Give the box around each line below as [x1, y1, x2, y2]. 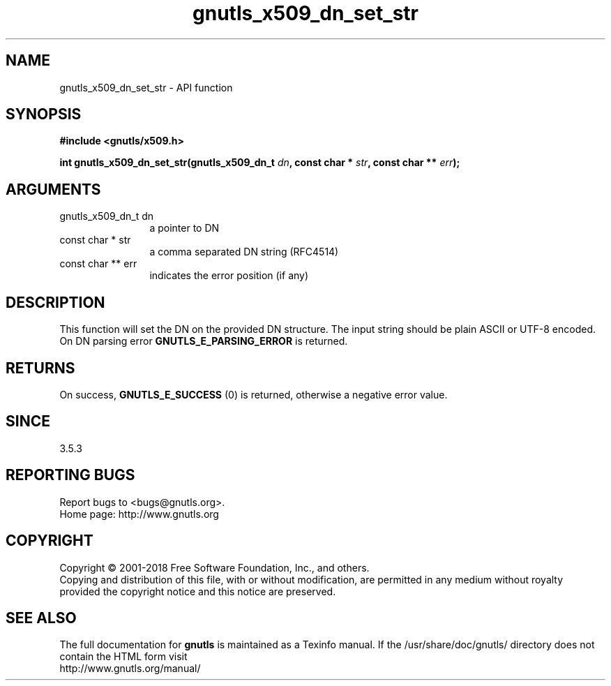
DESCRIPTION [6, 293, 105, 311]
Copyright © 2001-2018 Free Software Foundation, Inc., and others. [59, 561, 370, 574]
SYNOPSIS [6, 105, 82, 124]
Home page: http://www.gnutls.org [59, 507, 219, 520]
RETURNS [6, 359, 75, 377]
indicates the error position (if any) [149, 269, 309, 282]
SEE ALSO [6, 609, 77, 627]
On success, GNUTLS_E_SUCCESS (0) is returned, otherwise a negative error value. [59, 388, 448, 401]
